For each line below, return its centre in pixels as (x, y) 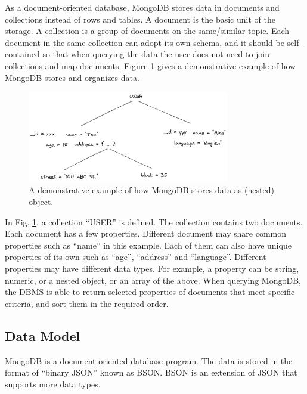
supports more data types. (53, 384)
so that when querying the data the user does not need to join (156, 54)
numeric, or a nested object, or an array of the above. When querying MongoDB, (153, 280)
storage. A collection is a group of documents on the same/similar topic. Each (147, 31)
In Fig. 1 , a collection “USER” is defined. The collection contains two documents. (154, 221)
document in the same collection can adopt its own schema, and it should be (145, 42)
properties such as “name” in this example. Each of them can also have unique (148, 245)
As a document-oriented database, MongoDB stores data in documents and (142, 7)
